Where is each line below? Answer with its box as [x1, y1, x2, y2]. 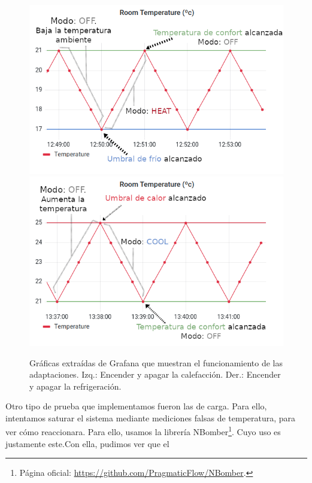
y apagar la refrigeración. [29, 379, 122, 392]
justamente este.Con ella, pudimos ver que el [5, 437, 169, 449]
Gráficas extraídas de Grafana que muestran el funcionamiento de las [29, 356, 283, 369]
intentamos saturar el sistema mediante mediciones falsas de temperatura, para [5, 411, 296, 424]
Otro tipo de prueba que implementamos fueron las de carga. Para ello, [5, 400, 267, 412]
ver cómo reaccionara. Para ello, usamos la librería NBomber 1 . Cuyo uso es [5, 424, 281, 438]
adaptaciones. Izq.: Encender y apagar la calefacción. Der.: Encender [29, 368, 281, 381]
